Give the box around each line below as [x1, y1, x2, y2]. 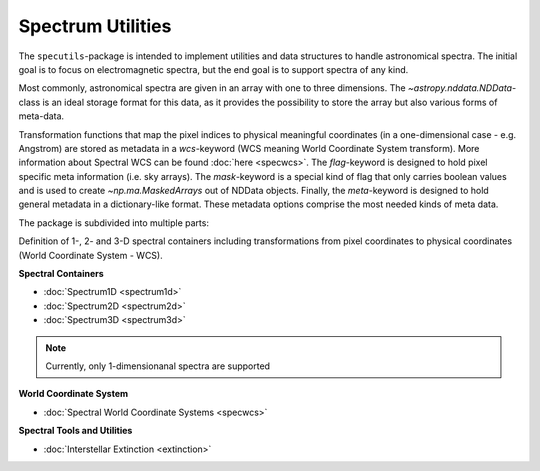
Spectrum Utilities [18, 15, 172, 37]
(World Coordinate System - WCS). [18, 249, 164, 261]
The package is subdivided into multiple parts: [18, 216, 210, 229]
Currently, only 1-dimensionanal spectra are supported [45, 360, 270, 372]
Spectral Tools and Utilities [18, 425, 133, 437]
